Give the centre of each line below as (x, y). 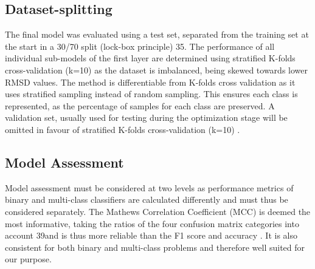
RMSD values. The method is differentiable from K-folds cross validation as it (150, 82)
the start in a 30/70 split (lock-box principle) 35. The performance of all (140, 46)
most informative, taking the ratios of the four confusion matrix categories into (152, 223)
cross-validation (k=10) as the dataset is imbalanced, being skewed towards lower (156, 70)
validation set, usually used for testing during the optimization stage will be (146, 117)
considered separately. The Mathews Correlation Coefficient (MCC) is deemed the (158, 211)
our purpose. (28, 259)
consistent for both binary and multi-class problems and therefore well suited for (155, 247)
